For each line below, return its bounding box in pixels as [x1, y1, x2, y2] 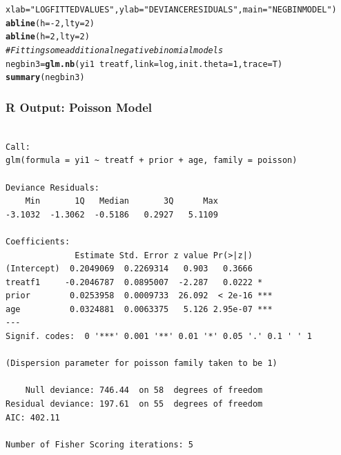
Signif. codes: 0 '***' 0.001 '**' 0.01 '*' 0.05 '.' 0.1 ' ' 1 [6, 331, 312, 342]
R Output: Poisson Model [6, 98, 153, 115]
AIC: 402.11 [6, 412, 60, 423]
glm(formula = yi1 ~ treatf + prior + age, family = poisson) [6, 155, 298, 166]
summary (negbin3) [6, 72, 85, 83]
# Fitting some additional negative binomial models [6, 45, 224, 55]
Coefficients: [6, 236, 70, 246]
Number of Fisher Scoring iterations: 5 [6, 439, 194, 449]
